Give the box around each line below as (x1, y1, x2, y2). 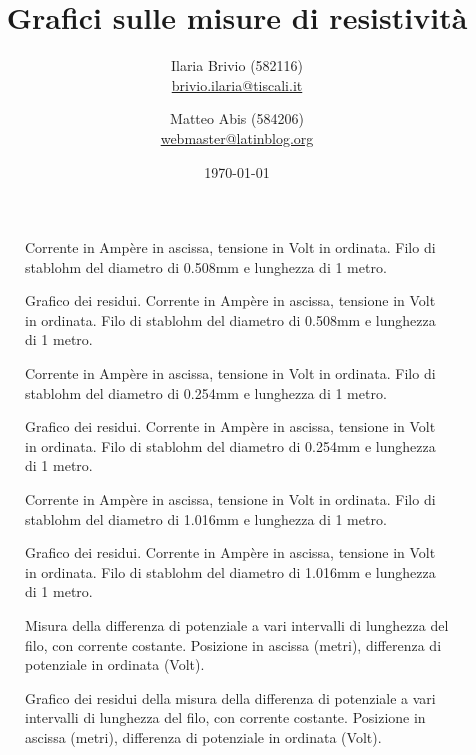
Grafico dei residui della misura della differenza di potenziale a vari (25, 687, 436, 708)
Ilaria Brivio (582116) (170, 55, 304, 76)
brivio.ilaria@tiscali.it (171, 74, 303, 95)
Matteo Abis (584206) (170, 108, 304, 129)
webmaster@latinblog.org (160, 127, 314, 148)
